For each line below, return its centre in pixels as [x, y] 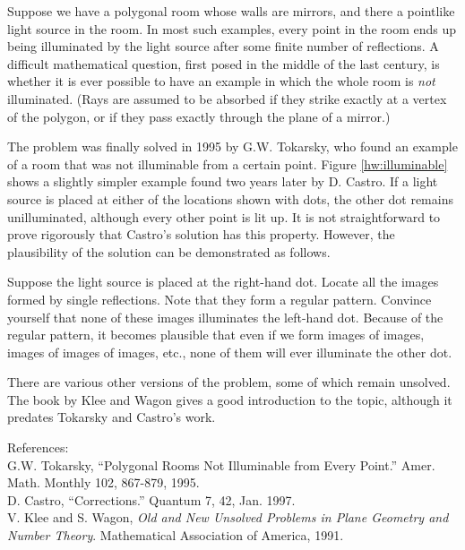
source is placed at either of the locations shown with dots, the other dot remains [230, 198]
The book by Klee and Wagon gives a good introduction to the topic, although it [230, 399]
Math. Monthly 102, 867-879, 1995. [103, 482]
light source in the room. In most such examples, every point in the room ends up [232, 28]
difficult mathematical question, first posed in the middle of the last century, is [224, 63]
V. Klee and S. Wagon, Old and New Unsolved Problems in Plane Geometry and [228, 517]
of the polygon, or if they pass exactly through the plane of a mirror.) [199, 116]
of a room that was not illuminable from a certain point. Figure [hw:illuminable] [228, 163]
